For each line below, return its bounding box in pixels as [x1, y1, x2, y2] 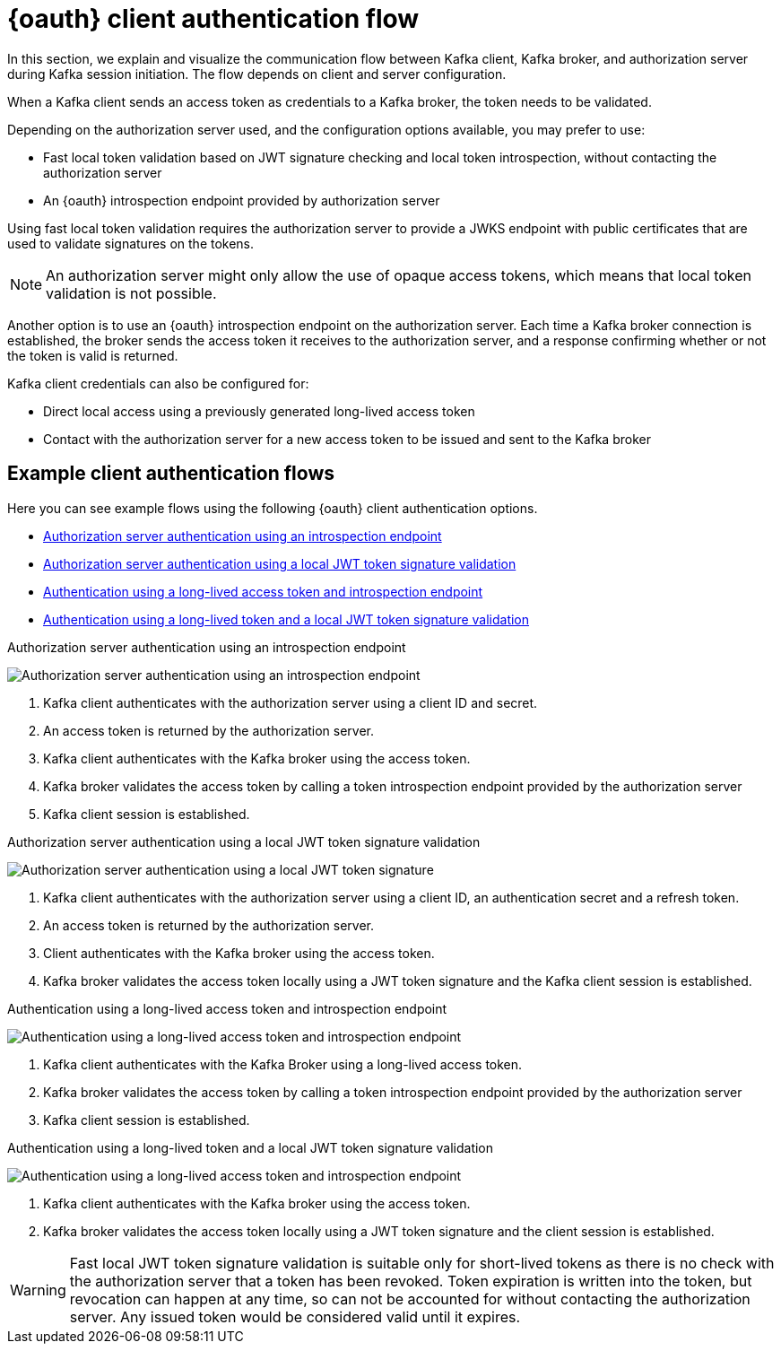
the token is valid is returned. [7, 347, 178, 363]
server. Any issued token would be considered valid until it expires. [69, 1307, 521, 1326]
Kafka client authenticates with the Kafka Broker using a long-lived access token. [43, 1056, 523, 1072]
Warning [10, 1280, 66, 1299]
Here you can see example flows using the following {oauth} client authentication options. [7, 500, 538, 516]
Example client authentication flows [7, 462, 335, 485]
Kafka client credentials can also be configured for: [7, 375, 309, 391]
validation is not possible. [46, 283, 217, 302]
